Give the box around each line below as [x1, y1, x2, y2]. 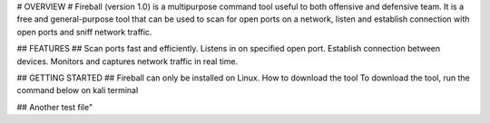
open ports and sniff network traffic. [16, 26, 152, 37]
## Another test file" [16, 101, 93, 112]
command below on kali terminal [16, 85, 139, 96]
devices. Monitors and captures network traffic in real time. [16, 55, 239, 67]
